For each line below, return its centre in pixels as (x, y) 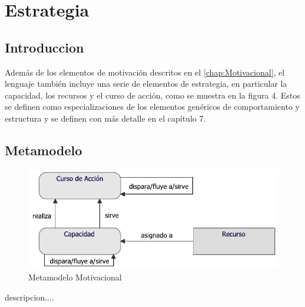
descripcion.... (29, 297)
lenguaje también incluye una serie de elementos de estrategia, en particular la (146, 84)
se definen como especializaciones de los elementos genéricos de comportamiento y (152, 107)
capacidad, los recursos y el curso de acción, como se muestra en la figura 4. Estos (152, 95)
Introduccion (44, 47)
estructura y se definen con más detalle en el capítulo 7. (105, 118)
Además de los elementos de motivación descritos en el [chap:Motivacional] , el (145, 72)
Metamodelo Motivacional (75, 277)
